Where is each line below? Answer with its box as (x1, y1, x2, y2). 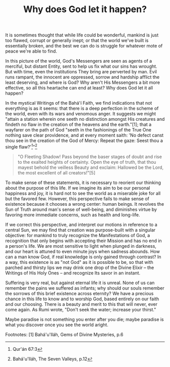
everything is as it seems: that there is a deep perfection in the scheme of (5, 105, 159, 112)
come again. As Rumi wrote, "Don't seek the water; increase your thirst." (5, 306, 156, 312)
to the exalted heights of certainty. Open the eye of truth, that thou (17, 159, 156, 165)
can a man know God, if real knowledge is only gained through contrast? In (5, 254, 161, 260)
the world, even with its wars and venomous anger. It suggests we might (5, 111, 156, 117)
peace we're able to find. (5, 48, 57, 54)
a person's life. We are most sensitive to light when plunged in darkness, (5, 243, 157, 249)
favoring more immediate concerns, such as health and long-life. (5, 211, 140, 218)
